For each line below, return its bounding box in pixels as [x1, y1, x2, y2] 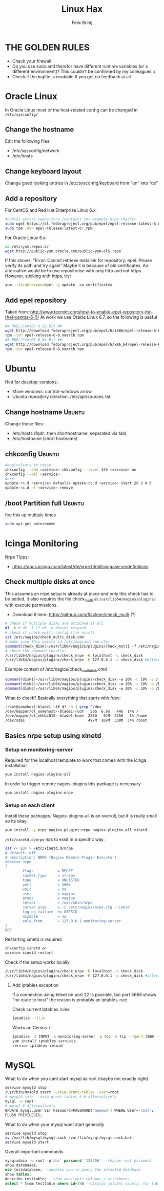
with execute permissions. [5, 602, 58, 608]
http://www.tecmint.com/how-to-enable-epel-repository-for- [30, 309, 153, 315]
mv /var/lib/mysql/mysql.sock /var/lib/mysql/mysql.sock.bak [5, 1135, 132, 1140]
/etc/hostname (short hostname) [12, 436, 78, 441]
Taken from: [5, 309, 29, 315]
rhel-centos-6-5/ [5, 314, 40, 320]
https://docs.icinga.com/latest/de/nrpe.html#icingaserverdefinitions [12, 563, 149, 569]
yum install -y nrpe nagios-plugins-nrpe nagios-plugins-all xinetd [5, 827, 147, 832]
